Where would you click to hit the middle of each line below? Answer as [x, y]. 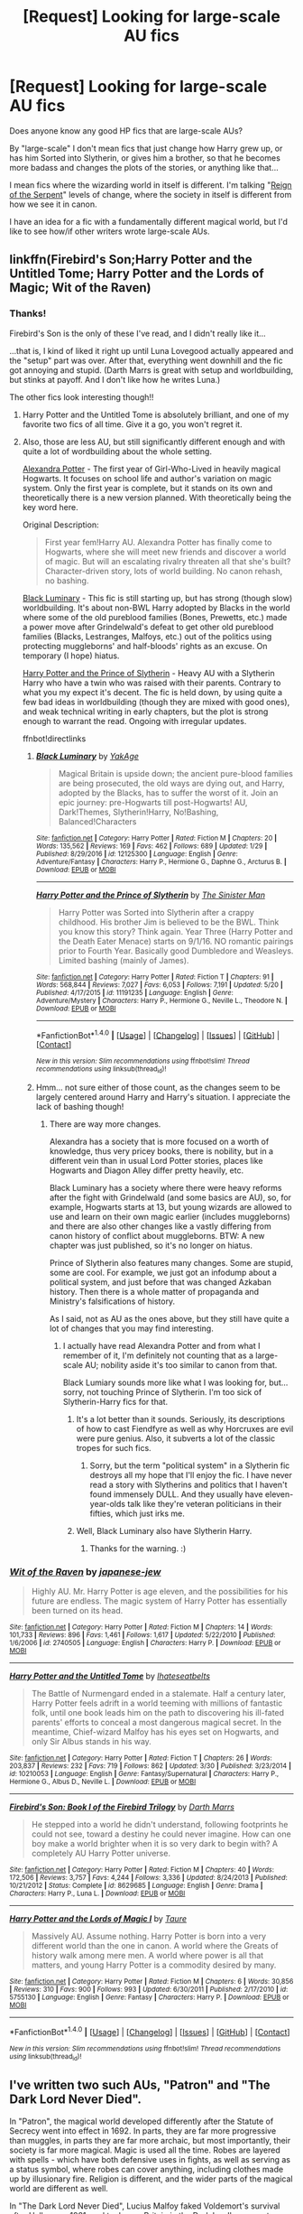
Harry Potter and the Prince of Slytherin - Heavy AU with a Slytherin [148, 673]
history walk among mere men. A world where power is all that [147, 1955]
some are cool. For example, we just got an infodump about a [163, 1272]
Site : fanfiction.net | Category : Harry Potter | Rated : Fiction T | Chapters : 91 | [155, 977]
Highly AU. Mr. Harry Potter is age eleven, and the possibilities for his [160, 1591]
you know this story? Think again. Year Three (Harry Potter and [175, 931]
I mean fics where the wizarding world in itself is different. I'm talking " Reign [151, 185]
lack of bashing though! [80, 1106]
